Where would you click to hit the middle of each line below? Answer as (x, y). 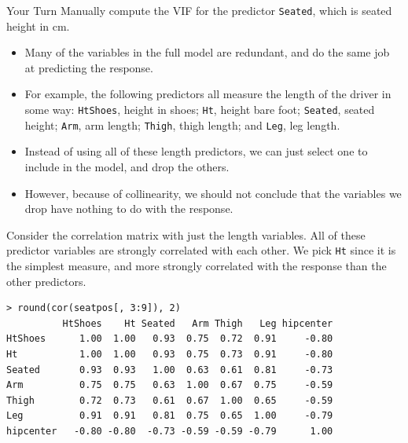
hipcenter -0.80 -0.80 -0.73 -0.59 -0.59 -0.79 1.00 (170, 431)
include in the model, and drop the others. (127, 166)
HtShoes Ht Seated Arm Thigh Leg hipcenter (198, 323)
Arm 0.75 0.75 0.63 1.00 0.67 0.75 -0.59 (170, 385)
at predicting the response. (89, 67)
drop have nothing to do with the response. (129, 209)
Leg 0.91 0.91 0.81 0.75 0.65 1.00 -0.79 (170, 416)
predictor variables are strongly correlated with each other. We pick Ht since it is (201, 250)
